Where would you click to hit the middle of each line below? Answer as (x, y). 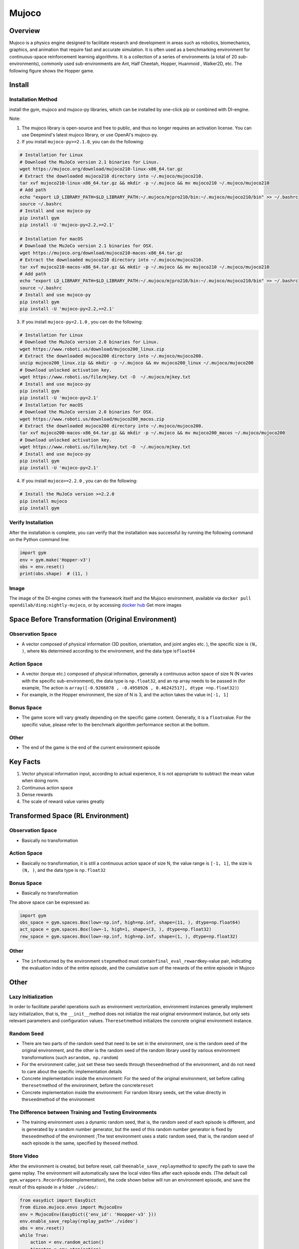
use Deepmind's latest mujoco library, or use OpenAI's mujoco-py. (90, 134)
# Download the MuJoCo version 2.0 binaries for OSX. (87, 412)
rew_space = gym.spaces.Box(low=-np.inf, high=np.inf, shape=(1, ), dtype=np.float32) (129, 936)
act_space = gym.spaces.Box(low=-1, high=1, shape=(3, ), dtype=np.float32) (116, 930)
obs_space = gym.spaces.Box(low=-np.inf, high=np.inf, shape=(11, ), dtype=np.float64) (130, 923)
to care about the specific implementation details (72, 1071)
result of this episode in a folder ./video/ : (54, 1187)
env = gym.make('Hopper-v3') (55, 560)
